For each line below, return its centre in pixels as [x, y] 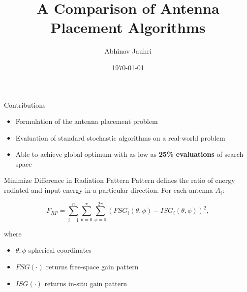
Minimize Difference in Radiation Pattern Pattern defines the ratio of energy [120, 180]
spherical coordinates [60, 250]
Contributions [25, 104]
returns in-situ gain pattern [86, 283]
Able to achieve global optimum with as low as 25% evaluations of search [129, 154]
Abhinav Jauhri [128, 51]
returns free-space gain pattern [92, 266]
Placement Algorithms [128, 27]
